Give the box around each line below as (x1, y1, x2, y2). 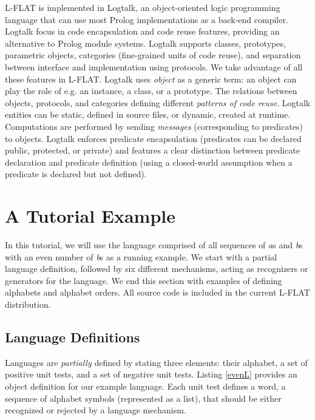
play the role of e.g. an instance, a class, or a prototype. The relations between (5, 84, 297, 97)
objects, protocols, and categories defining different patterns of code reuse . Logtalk (5, 96, 311, 109)
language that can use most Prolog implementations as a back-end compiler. (5, 13, 288, 25)
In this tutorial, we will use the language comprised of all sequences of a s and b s (5, 239, 303, 251)
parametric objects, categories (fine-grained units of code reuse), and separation (5, 49, 301, 61)
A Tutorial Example (5, 203, 176, 228)
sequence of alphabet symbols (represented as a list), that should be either (5, 391, 282, 404)
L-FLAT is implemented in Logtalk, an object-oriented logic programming (5, 1, 280, 13)
